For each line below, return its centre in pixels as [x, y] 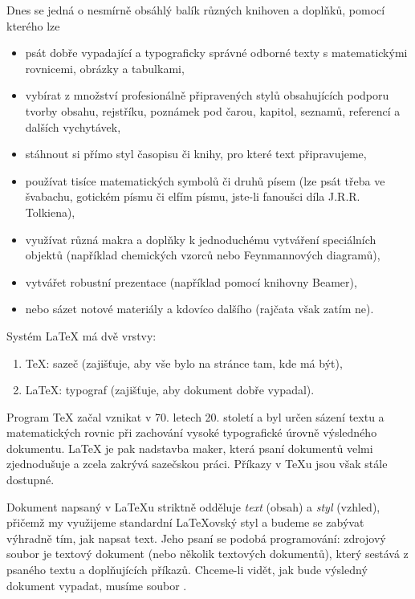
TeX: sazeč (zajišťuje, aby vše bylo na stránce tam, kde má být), [184, 363]
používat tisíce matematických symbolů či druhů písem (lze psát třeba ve [205, 180]
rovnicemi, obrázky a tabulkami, [105, 68]
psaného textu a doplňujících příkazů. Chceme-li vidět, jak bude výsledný [187, 570]
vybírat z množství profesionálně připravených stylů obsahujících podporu [207, 95]
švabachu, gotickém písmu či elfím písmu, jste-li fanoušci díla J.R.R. [193, 196]
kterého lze [33, 25]
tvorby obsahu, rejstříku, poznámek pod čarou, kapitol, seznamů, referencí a [213, 110]
